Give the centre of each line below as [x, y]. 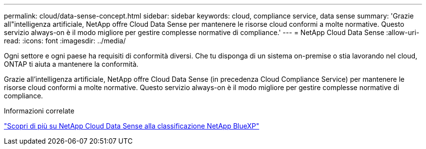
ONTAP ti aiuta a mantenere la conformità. [71, 64]
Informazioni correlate [39, 111]
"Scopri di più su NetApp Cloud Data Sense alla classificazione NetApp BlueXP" [132, 126]
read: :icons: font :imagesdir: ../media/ [65, 41]
